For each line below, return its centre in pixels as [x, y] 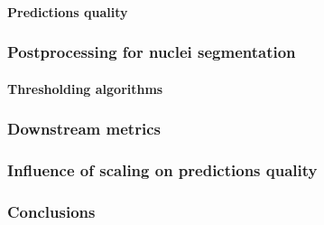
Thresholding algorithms [85, 88]
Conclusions [51, 211]
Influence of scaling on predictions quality [162, 169]
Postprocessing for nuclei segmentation [152, 52]
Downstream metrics [84, 129]
